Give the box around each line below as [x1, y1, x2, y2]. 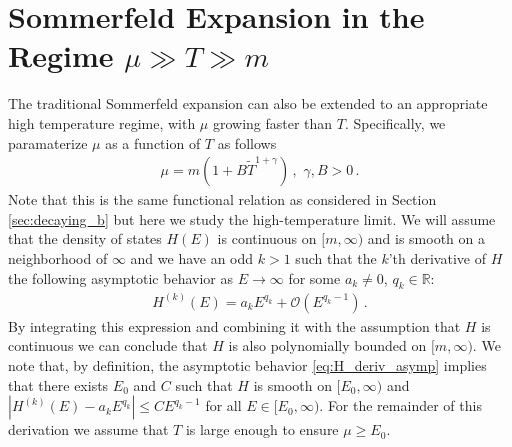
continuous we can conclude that [8, 335, 208, 356]
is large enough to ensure [185, 419, 339, 440]
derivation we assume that [8, 419, 169, 440]
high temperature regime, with [8, 112, 196, 133]
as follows [217, 132, 277, 153]
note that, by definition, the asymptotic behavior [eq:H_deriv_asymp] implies [8, 354, 487, 375]
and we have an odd [130, 247, 254, 268]
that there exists [8, 374, 109, 395]
